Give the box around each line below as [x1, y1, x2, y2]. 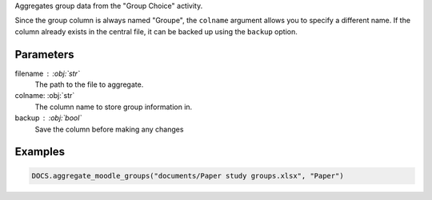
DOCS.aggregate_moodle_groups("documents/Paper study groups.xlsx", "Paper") [31, 171, 344, 180]
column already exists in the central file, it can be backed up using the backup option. [14, 26, 298, 36]
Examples [14, 145, 66, 159]
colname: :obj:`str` [14, 91, 75, 100]
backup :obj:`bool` [14, 113, 82, 123]
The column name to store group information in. [34, 102, 193, 112]
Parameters [14, 48, 74, 61]
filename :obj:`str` [14, 69, 80, 78]
